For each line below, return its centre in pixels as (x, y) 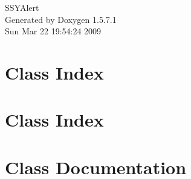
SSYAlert (22, 7)
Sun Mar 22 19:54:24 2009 (53, 31)
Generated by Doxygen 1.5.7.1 (61, 19)
